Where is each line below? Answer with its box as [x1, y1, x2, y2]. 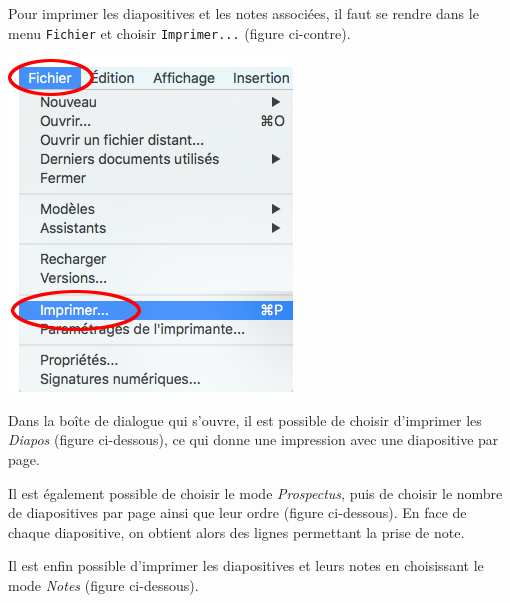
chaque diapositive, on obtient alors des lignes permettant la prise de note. [8, 521, 465, 542]
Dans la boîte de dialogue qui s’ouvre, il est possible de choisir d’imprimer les [8, 409, 482, 430]
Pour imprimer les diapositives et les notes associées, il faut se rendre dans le [8, 3, 479, 23]
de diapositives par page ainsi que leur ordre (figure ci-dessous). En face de [8, 502, 467, 523]
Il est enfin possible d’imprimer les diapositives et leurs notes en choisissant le [8, 555, 484, 576]
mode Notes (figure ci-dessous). [8, 575, 199, 595]
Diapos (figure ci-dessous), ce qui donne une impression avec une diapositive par [8, 429, 499, 450]
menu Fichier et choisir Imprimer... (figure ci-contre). [8, 22, 351, 43]
